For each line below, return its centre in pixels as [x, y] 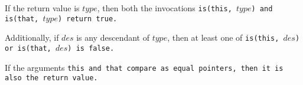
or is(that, [28, 48]
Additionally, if [32, 37]
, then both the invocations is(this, [164, 8]
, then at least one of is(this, [223, 37]
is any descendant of [113, 37]
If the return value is [42, 8]
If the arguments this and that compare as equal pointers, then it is [144, 67]
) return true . [87, 19]
